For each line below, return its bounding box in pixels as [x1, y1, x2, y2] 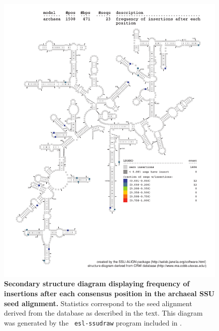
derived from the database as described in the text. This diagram [4, 308, 203, 318]
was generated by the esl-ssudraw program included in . [4, 317, 182, 328]
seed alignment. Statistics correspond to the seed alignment [4, 298, 192, 308]
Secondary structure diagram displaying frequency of [4, 278, 190, 289]
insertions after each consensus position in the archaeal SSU [4, 288, 215, 299]
